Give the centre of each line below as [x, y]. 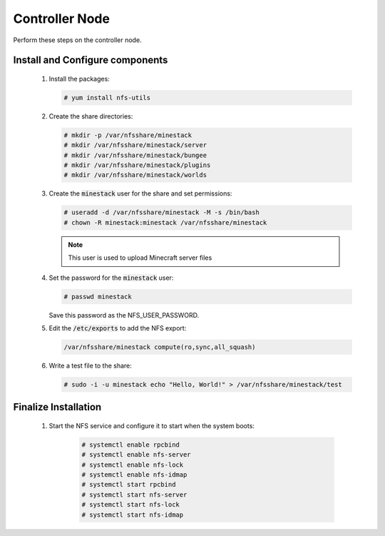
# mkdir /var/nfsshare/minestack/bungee [135, 155]
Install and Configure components [91, 60]
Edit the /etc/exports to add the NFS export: [118, 328]
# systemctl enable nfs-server [137, 455]
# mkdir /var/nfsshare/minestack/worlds [135, 175]
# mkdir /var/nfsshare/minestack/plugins [137, 165]
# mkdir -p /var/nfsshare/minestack [128, 135]
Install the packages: [79, 79]
